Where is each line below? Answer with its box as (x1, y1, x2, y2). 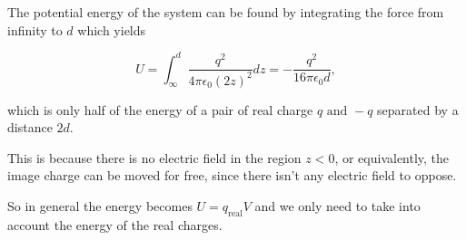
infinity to (7, 20, 63, 39)
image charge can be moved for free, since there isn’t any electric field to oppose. (7, 166, 457, 185)
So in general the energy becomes (7, 197, 193, 215)
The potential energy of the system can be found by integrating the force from (7, 3, 444, 21)
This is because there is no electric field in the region (7, 148, 302, 167)
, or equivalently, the (334, 148, 450, 167)
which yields (77, 20, 146, 39)
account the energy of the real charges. (7, 215, 223, 234)
